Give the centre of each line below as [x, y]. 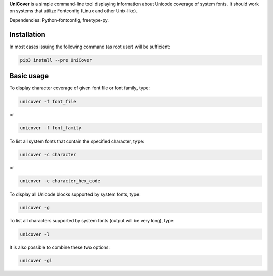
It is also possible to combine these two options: [59, 247]
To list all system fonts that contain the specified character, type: [77, 141]
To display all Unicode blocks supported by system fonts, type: [75, 194]
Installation [27, 35]
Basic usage [29, 76]
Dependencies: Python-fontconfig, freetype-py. [59, 20]
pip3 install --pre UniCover [56, 60]
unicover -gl [36, 261]
